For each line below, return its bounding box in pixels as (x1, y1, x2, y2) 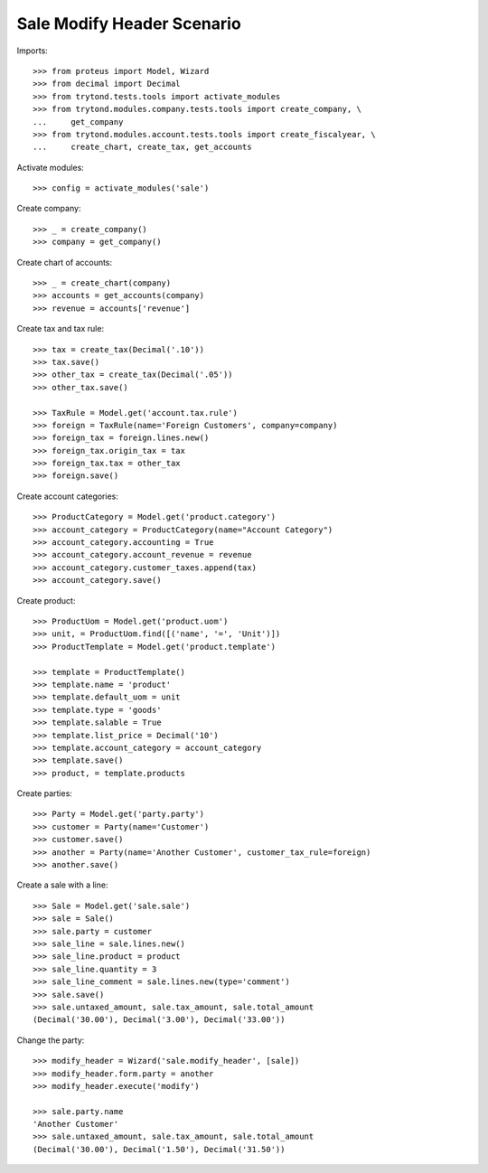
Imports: (16, 45, 49, 56)
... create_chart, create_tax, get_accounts (33, 142, 252, 153)
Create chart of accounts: (16, 257, 113, 267)
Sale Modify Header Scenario (16, 14, 241, 33)
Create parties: (16, 788, 72, 799)
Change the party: (16, 1035, 85, 1046)
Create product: (16, 595, 76, 605)
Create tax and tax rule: (16, 324, 104, 334)
